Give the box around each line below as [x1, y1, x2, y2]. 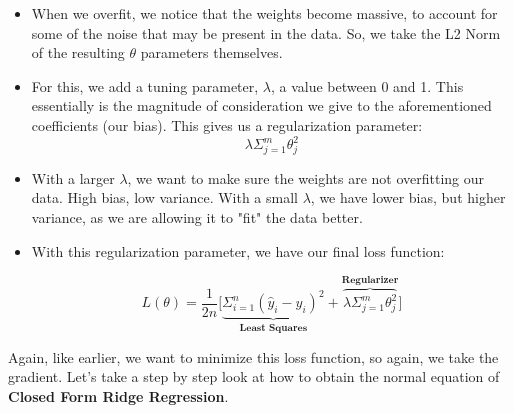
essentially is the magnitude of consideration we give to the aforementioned [31, 95, 492, 116]
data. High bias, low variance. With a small [31, 187, 298, 208]
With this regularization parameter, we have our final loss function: [31, 240, 445, 261]
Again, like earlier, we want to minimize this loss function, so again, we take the [8, 346, 499, 367]
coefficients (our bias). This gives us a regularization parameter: [31, 114, 423, 135]
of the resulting [31, 42, 125, 63]
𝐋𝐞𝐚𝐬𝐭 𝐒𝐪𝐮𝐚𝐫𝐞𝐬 [239, 323, 308, 333]
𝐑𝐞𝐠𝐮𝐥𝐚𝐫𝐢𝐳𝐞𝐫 [341, 274, 399, 285]
